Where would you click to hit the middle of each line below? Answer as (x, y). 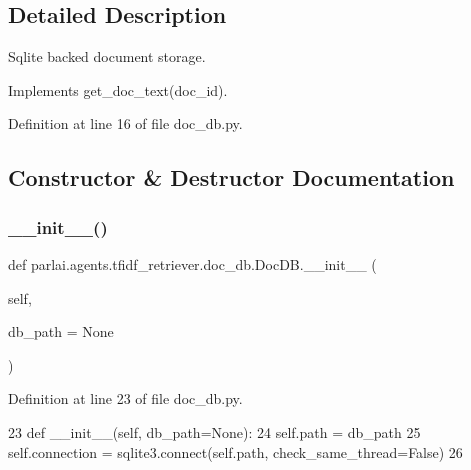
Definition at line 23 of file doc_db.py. (125, 398)
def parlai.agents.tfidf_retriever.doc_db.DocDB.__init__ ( (192, 263)
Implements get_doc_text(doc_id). (118, 89)
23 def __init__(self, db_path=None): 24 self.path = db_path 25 (214, 431)
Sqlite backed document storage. (107, 56)
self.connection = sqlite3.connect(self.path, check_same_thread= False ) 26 (235, 451)
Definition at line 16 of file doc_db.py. (125, 123)
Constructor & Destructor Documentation (231, 177)
